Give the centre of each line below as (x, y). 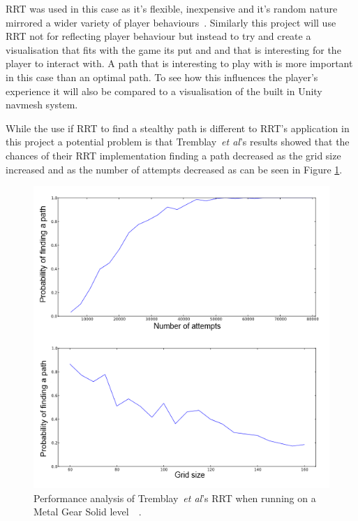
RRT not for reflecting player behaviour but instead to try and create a (158, 36)
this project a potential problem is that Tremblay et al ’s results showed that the (178, 142)
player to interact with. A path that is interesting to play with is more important (179, 63)
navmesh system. (42, 105)
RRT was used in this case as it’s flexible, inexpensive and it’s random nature (172, 8)
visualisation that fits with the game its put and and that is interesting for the (173, 49)
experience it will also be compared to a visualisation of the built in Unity (164, 91)
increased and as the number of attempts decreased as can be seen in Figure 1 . (174, 169)
